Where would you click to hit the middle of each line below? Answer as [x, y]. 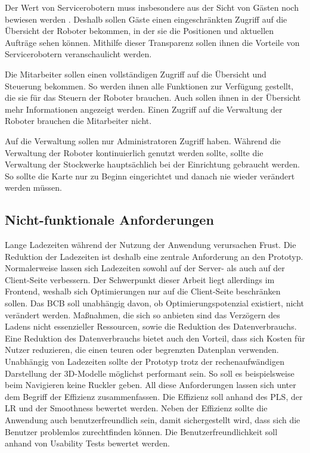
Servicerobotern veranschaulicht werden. [78, 54]
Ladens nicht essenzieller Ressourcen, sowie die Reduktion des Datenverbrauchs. [151, 326]
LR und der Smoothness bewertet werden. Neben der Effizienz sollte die [136, 408]
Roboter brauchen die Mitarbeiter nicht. [78, 121]
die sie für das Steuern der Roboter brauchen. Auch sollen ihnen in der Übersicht [153, 97]
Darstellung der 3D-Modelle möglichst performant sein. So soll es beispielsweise [150, 373]
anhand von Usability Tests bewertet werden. [87, 443]
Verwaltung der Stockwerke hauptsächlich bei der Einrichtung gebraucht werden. [152, 164]
